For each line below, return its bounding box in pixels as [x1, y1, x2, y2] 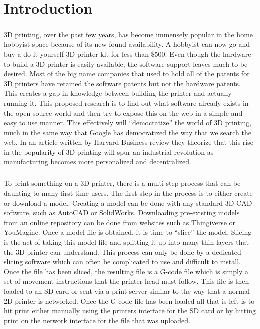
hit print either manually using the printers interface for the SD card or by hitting [4, 305, 256, 316]
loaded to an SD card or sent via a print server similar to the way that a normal [4, 285, 250, 296]
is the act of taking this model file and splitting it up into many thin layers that [4, 237, 249, 247]
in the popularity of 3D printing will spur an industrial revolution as [4, 146, 214, 157]
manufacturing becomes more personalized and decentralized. [4, 156, 191, 167]
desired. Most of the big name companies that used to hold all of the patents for [4, 68, 250, 79]
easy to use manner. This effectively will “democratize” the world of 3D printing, [4, 117, 252, 128]
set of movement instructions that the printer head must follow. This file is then [4, 276, 249, 286]
